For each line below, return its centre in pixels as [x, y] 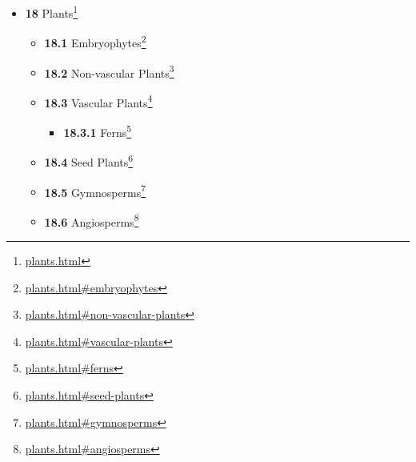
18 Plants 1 [52, 12]
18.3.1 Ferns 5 [98, 131]
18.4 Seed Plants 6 [89, 161]
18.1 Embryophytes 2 [95, 41]
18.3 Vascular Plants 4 [98, 101]
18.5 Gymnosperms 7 [95, 191]
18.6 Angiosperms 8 [92, 220]
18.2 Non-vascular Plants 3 [109, 71]
